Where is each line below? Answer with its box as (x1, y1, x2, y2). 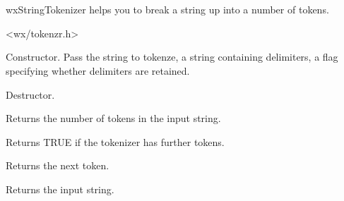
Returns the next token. (6, 158, 109, 173)
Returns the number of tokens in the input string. (6, 111, 221, 126)
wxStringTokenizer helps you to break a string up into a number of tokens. (6, 2, 329, 17)
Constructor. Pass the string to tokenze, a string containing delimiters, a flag (6, 49, 338, 64)
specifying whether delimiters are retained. (6, 63, 190, 78)
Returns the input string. (6, 181, 114, 196)
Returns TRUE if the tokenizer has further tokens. (6, 134, 225, 149)
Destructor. (6, 87, 55, 102)
